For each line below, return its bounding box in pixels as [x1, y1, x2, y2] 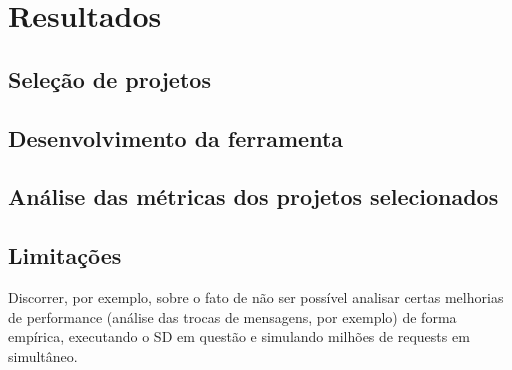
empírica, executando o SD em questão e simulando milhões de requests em [8, 326, 470, 347]
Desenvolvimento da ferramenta [8, 122, 344, 153]
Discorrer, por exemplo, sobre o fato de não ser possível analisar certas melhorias [8, 286, 504, 307]
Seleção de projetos [8, 63, 211, 94]
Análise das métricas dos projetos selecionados [8, 181, 499, 212]
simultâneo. [8, 345, 78, 366]
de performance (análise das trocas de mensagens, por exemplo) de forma [8, 306, 457, 327]
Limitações [8, 240, 122, 271]
